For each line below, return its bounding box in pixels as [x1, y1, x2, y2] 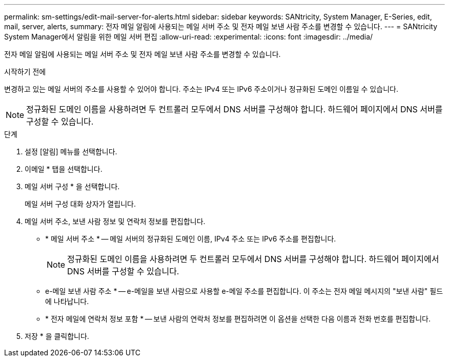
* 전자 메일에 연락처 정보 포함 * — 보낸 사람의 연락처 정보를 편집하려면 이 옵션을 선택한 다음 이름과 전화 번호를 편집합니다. [45, 314, 431, 323]
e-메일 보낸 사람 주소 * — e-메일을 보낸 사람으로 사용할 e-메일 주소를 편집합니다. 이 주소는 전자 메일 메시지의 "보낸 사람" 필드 [45, 287, 443, 295]
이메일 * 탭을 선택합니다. [25, 165, 103, 173]
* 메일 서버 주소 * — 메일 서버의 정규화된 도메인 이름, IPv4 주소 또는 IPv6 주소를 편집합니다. [45, 234, 336, 243]
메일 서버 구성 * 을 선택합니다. [25, 182, 120, 191]
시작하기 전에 [4, 67, 46, 76]
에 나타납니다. [45, 297, 89, 306]
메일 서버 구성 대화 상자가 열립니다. [25, 199, 136, 208]
